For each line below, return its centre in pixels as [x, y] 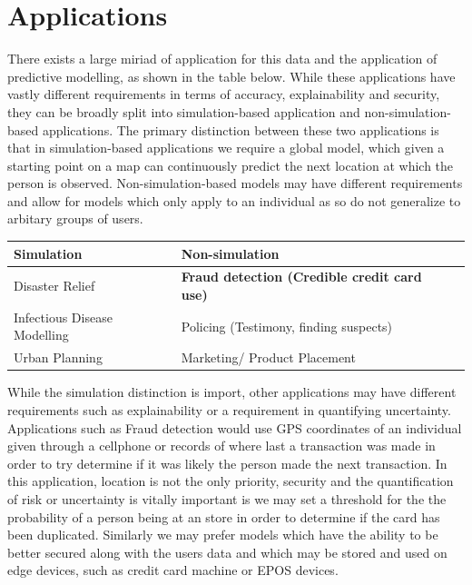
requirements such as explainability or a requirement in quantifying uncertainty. [229, 409]
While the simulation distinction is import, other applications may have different [232, 392]
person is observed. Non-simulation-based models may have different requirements [235, 183]
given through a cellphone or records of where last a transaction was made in [221, 446]
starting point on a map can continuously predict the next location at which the [231, 165]
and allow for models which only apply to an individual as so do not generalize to [234, 200]
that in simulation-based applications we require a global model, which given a [226, 148]
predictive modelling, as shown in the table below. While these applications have [231, 76]
